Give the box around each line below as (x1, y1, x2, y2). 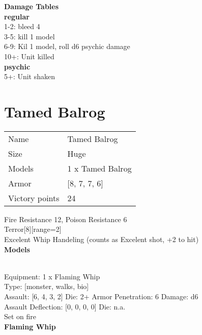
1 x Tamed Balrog (67, 162, 132, 174)
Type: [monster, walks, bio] (4, 281, 89, 292)
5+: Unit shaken (4, 71, 55, 82)
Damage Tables (4, 1, 59, 11)
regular (4, 11, 30, 21)
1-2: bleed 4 (4, 21, 40, 32)
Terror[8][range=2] (4, 224, 62, 234)
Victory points (8, 192, 60, 204)
